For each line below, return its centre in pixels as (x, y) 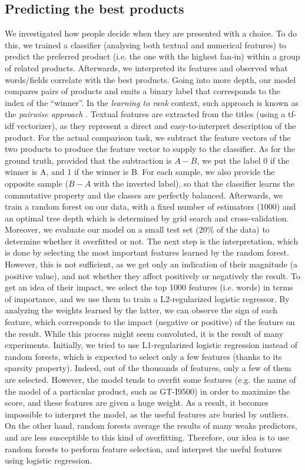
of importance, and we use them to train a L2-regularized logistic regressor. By (147, 298)
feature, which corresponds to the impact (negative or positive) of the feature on (150, 322)
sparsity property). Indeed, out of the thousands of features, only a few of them (148, 368)
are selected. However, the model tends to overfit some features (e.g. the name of (150, 380)
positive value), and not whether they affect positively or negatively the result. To (153, 275)
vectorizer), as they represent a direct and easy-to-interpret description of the (156, 125)
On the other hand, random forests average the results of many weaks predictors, (151, 426)
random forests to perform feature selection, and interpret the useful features (143, 449)
